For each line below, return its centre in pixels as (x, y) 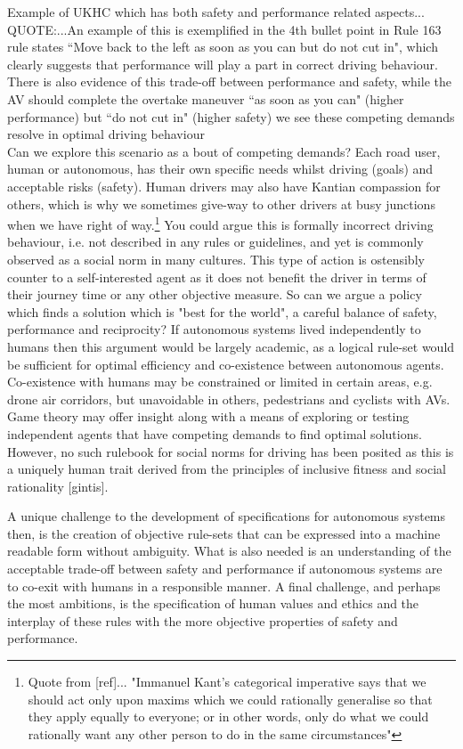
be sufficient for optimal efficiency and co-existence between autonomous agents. (226, 364)
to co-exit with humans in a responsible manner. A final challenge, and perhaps (224, 586)
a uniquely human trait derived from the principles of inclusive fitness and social (227, 469)
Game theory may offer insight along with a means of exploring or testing (208, 416)
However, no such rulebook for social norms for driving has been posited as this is (231, 451)
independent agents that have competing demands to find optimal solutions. (215, 433)
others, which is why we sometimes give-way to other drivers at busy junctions (221, 204)
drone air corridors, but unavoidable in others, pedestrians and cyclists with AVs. (229, 399)
